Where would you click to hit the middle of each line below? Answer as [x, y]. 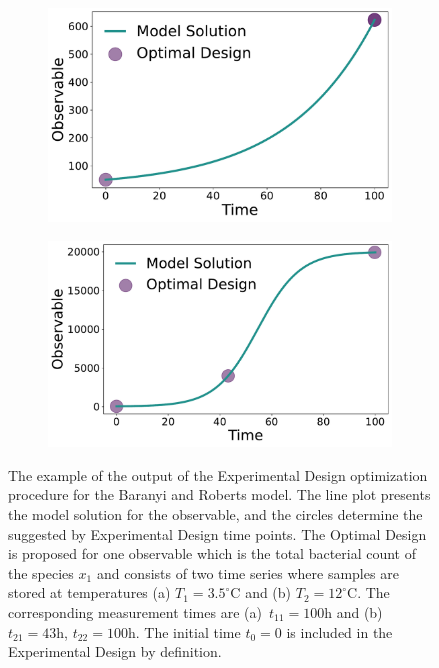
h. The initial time [184, 631]
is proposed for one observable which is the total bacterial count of [212, 553]
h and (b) [353, 611]
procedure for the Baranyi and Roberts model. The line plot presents [219, 494]
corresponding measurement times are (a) [135, 611]
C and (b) [261, 592]
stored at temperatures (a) [89, 592]
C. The [368, 592]
